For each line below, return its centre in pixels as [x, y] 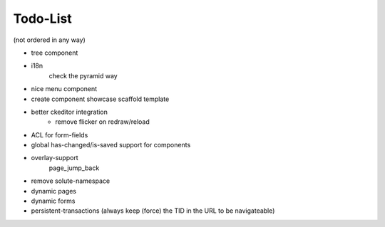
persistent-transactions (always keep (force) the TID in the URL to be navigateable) [153, 211]
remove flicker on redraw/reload [102, 122]
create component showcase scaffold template [100, 99]
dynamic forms [53, 201]
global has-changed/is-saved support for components [111, 145]
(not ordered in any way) [49, 40]
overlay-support [55, 158]
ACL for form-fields [60, 134]
